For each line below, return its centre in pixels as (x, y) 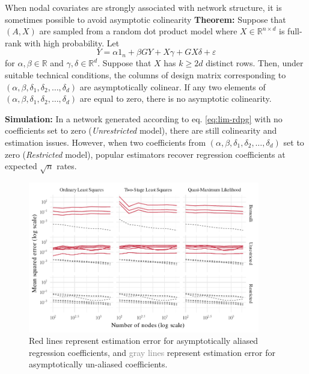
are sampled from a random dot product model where (138, 31)
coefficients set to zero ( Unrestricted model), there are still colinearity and (141, 130)
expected (21, 166)
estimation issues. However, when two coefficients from (106, 142)
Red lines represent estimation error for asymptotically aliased (144, 341)
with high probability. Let (72, 42)
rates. (67, 166)
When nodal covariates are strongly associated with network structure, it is (143, 7)
